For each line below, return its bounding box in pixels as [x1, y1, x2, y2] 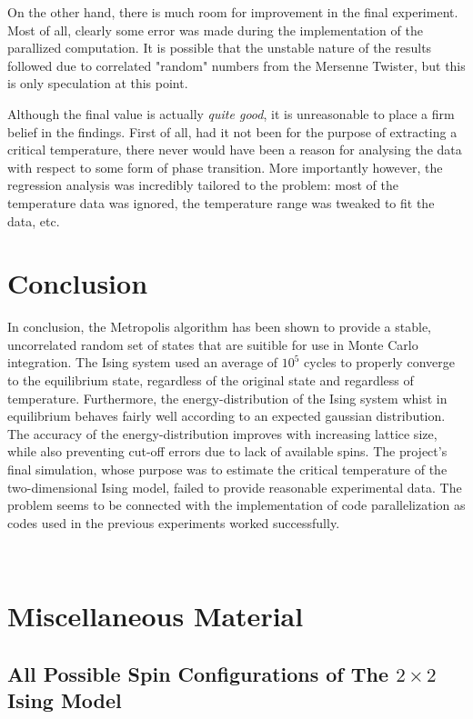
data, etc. [7, 211, 60, 230]
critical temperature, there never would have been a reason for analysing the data [7, 140, 462, 159]
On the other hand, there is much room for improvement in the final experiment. [7, 3, 458, 21]
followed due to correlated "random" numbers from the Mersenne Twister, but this [7, 55, 466, 75]
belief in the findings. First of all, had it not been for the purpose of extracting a [7, 122, 458, 141]
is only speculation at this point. [7, 74, 188, 93]
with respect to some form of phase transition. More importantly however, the [7, 157, 443, 176]
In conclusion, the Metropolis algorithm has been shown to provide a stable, [7, 317, 432, 336]
